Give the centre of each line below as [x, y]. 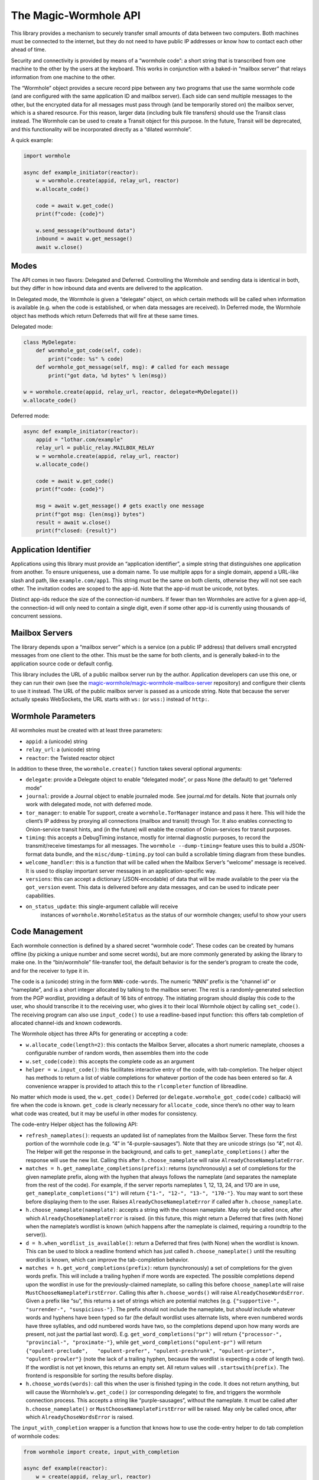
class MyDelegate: [50, 342]
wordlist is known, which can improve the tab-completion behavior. [107, 1259]
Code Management [47, 932]
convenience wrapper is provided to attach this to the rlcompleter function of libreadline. [137, 1086]
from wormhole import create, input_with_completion [101, 1452]
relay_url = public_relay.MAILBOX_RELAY [95, 448]
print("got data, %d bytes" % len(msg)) [108, 375]
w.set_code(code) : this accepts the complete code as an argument [110, 1061]
